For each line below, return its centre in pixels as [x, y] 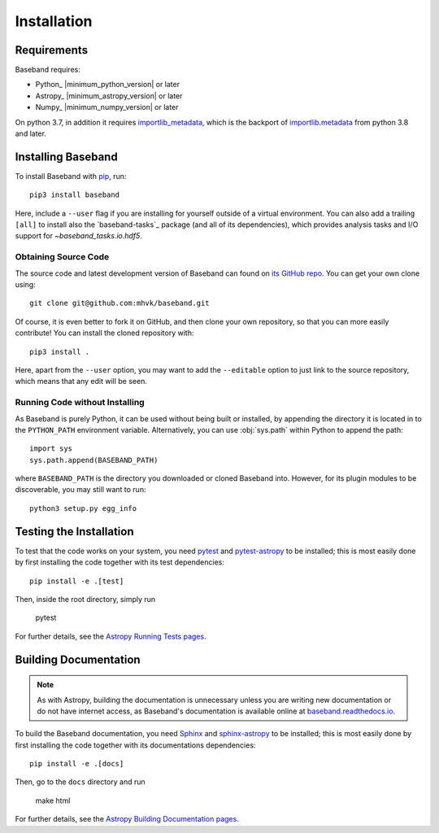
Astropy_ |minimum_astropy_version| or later [109, 96]
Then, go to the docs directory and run [80, 782]
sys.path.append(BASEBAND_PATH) [94, 460]
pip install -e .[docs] [77, 764]
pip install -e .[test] [77, 581]
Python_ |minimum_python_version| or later [108, 85]
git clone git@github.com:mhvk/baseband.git [120, 303]
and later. [30, 133]
